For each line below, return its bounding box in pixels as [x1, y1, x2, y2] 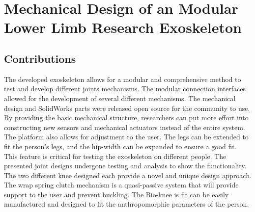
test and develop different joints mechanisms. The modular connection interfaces [4, 83, 246, 94]
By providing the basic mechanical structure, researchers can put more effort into [4, 112, 249, 123]
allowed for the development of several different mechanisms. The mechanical [4, 93, 236, 103]
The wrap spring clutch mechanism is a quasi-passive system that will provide [4, 180, 239, 190]
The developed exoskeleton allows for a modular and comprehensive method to [4, 74, 241, 84]
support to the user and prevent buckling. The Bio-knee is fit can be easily [4, 189, 229, 199]
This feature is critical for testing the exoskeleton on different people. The [4, 151, 227, 161]
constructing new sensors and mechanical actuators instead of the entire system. [4, 122, 245, 132]
